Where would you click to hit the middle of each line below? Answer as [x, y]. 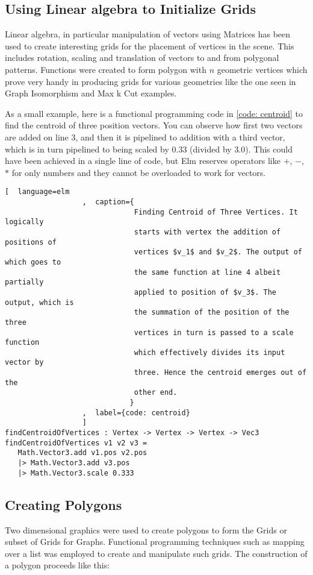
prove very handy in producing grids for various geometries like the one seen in [150, 81]
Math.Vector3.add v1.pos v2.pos [82, 453]
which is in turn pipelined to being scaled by [87, 149]
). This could [269, 149]
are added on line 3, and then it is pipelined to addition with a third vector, [145, 137]
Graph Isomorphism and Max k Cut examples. [91, 93]
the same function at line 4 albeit [207, 272]
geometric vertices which [262, 69]
